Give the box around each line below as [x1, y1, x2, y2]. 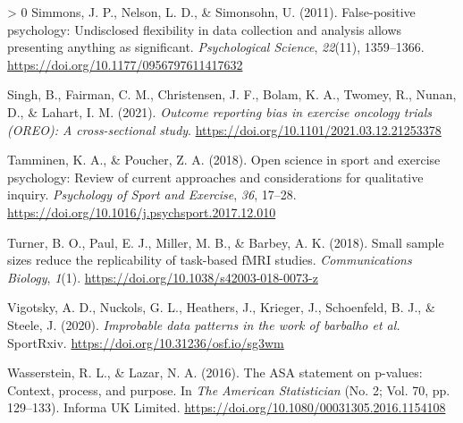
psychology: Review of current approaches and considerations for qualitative [7, 167, 424, 186]
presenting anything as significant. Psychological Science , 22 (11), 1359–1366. [7, 38, 425, 56]
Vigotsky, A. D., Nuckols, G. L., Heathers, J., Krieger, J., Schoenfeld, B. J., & [7, 298, 435, 317]
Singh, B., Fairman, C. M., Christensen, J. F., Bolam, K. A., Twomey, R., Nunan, [7, 85, 457, 104]
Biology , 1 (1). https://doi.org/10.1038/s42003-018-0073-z [7, 267, 318, 286]
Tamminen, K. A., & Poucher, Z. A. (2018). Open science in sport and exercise [7, 150, 441, 169]
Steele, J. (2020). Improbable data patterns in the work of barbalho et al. [7, 315, 400, 334]
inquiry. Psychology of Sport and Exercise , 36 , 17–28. [7, 185, 297, 204]
